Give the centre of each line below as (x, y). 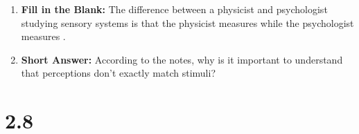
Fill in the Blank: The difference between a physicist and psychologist (174, 9)
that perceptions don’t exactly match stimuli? (118, 73)
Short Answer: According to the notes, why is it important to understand (182, 59)
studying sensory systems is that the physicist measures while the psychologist (187, 22)
